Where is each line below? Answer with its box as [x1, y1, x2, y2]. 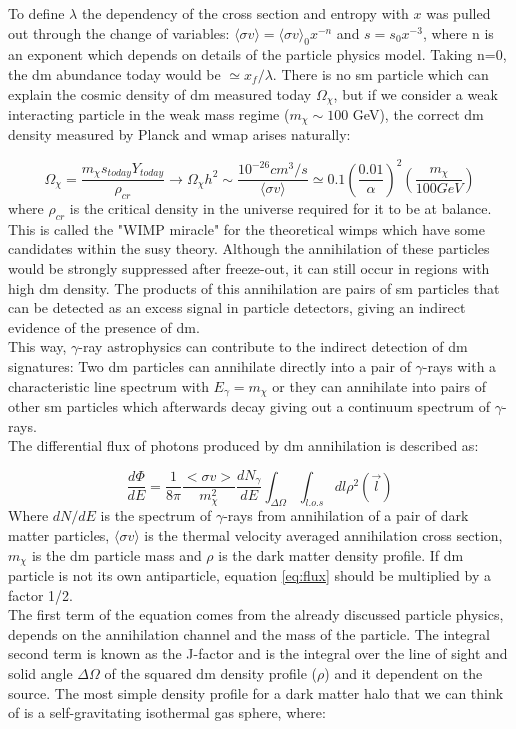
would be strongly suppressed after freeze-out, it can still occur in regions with [8, 257, 490, 278]
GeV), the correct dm [352, 104, 484, 125]
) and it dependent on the [324, 663, 483, 684]
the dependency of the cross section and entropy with [81, 3, 409, 23]
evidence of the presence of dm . [8, 316, 200, 337]
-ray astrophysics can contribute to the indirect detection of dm [78, 336, 468, 357]
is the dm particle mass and [31, 544, 202, 565]
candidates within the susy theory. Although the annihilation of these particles [8, 238, 490, 259]
